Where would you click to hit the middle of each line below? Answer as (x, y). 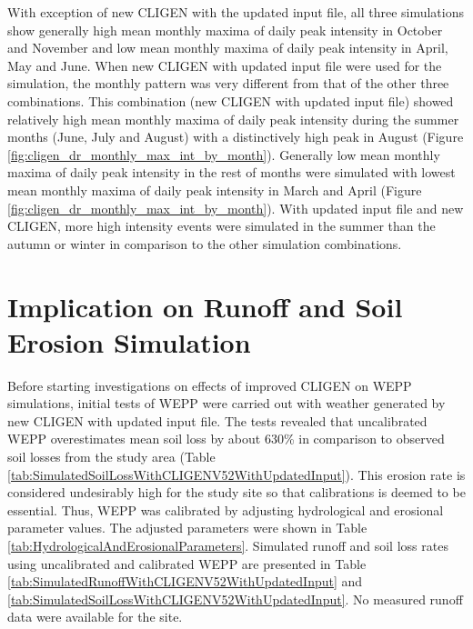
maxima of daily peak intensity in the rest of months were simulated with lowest (231, 172)
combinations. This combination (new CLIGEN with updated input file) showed (231, 100)
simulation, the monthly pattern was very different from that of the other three (228, 83)
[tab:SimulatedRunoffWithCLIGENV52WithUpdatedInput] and (185, 581)
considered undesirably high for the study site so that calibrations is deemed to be (236, 492)
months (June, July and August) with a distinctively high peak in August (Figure (236, 137)
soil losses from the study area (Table (111, 456)
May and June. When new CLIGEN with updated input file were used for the (225, 65)
